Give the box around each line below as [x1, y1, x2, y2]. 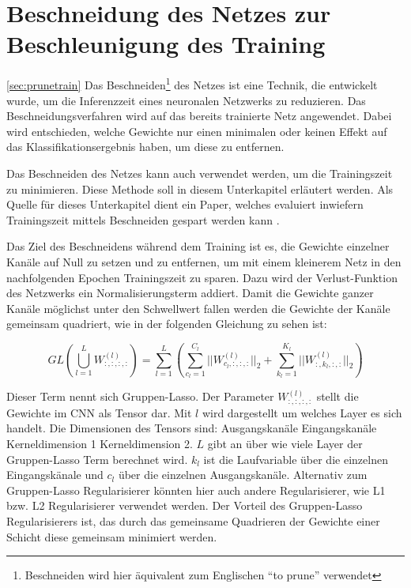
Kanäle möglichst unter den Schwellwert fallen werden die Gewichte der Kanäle [6, 300, 390, 316]
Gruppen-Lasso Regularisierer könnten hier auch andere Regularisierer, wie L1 [6, 481, 386, 498]
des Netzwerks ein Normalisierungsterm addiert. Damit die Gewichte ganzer [6, 285, 374, 301]
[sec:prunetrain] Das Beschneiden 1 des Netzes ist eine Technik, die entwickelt [6, 74, 378, 92]
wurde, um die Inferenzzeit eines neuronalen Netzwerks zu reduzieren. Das [6, 92, 366, 108]
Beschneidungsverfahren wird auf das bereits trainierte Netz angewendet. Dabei [6, 107, 392, 124]
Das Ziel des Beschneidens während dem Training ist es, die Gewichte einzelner [6, 238, 390, 254]
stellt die [316, 388, 359, 405]
